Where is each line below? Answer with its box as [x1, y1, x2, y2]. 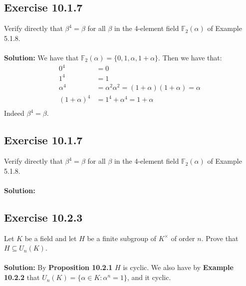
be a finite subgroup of [87, 233, 157, 243]
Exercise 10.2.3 [4, 209, 83, 225]
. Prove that [201, 233, 239, 243]
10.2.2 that [4, 272, 40, 283]
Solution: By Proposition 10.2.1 [4, 262, 113, 273]
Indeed [4, 108, 24, 118]
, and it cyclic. [127, 272, 171, 283]
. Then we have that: [158, 52, 222, 62]
